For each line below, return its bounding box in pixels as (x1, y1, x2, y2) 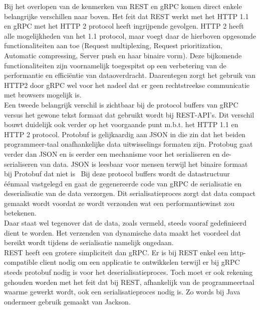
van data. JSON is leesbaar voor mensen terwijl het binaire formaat (40, 158, 248, 169)
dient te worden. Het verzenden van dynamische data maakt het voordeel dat (4, 227, 241, 238)
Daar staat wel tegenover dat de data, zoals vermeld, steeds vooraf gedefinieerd (4, 218, 247, 228)
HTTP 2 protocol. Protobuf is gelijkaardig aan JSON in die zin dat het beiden (4, 129, 245, 139)
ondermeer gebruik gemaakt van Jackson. (4, 296, 131, 306)
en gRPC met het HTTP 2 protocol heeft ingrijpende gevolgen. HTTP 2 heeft (4, 21, 244, 31)
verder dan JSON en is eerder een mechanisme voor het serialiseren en (4, 148, 220, 159)
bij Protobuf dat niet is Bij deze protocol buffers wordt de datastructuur (4, 168, 230, 179)
